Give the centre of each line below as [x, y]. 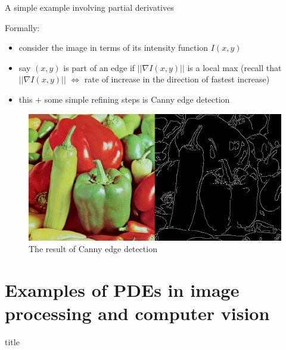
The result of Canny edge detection [93, 249]
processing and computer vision [137, 313]
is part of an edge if [99, 67]
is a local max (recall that [234, 67]
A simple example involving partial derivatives [89, 7]
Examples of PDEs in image [122, 289]
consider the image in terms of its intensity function [114, 47]
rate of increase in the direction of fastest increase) [177, 79]
